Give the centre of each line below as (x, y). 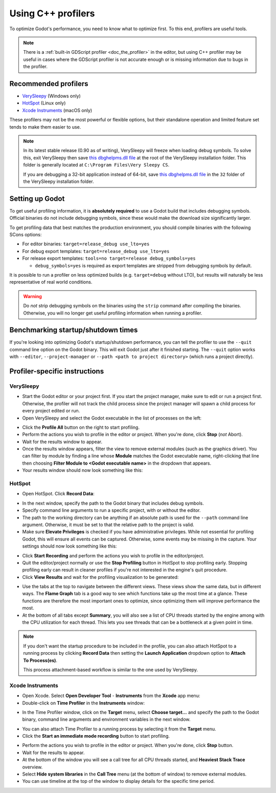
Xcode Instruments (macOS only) (57, 110)
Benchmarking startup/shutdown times (74, 330)
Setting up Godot (37, 199)
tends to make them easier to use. (45, 127)
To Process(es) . (40, 660)
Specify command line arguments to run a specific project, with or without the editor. (111, 510)
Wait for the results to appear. (53, 753)
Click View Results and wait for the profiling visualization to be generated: (100, 577)
